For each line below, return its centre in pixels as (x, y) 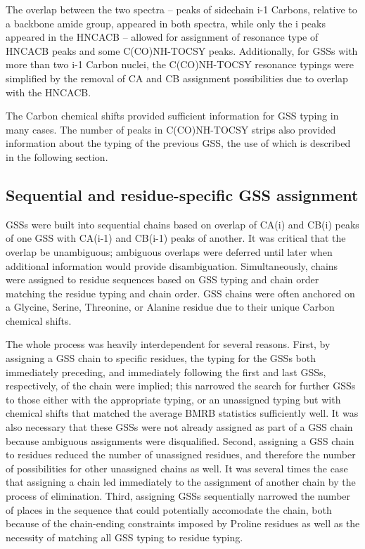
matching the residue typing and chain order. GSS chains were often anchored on (180, 293)
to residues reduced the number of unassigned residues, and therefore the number (181, 454)
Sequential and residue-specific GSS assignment (182, 194)
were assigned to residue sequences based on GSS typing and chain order (162, 279)
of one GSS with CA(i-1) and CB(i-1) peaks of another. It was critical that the (176, 238)
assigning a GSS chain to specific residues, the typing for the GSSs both (161, 358)
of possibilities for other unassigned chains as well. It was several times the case (177, 468)
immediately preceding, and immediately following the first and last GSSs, (166, 372)
